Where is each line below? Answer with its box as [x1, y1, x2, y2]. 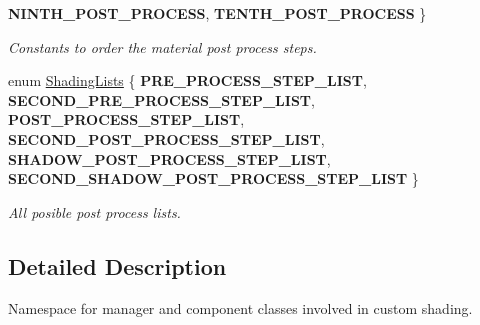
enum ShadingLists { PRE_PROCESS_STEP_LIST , [8, 70, 367, 91]
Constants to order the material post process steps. [8, 36, 317, 57]
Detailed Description [8, 250, 227, 281]
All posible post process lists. [8, 201, 181, 222]
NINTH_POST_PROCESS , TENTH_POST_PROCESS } [8, 3, 427, 23]
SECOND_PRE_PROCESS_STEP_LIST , [8, 89, 315, 110]
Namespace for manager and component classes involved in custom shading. [8, 297, 473, 318]
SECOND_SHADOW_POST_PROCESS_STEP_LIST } [8, 168, 419, 189]
